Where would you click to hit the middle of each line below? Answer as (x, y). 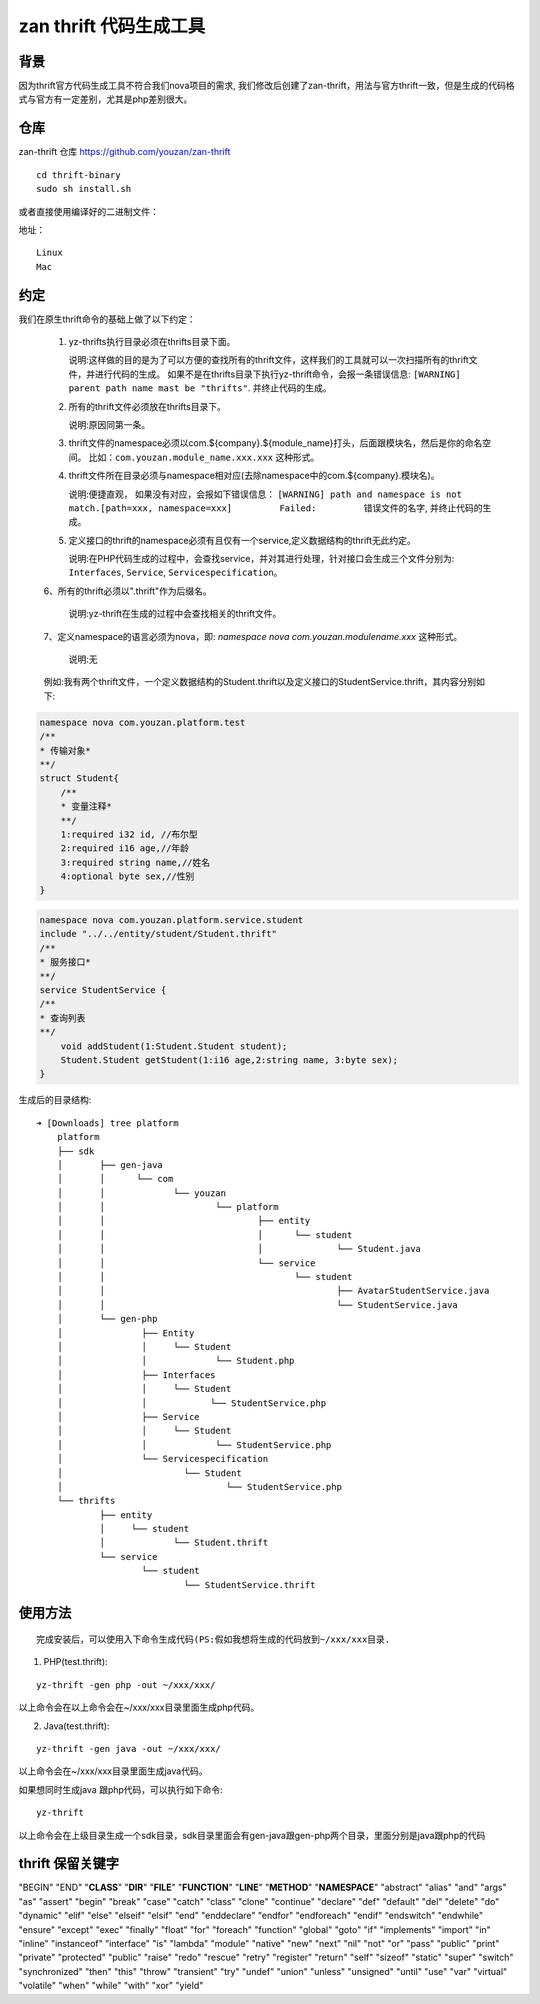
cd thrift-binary (78, 174)
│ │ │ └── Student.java (239, 1249)
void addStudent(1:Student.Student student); (174, 1046)
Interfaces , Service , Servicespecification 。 (175, 572)
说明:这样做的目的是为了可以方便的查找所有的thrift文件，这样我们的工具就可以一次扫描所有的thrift (268, 360)
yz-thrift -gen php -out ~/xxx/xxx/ (126, 1684)
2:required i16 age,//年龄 (125, 848)
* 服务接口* (65, 962)
